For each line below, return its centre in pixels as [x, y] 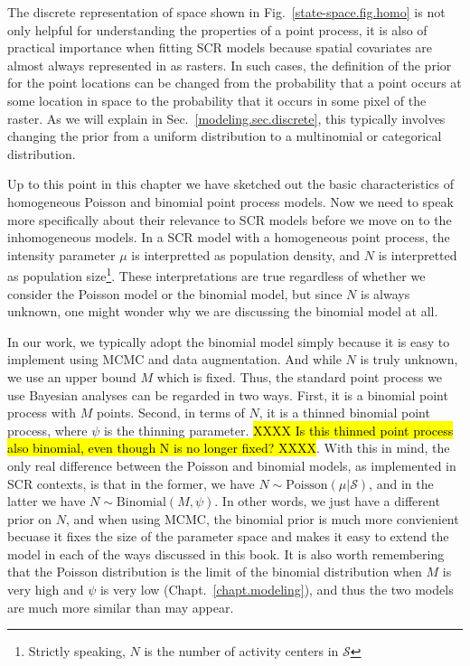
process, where [47, 430]
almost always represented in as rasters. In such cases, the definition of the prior [230, 65]
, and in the [401, 483]
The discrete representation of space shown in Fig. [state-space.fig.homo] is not [226, 12]
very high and [46, 590]
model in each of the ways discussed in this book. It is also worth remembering [226, 553]
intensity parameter [61, 254]
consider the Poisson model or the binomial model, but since [175, 293]
